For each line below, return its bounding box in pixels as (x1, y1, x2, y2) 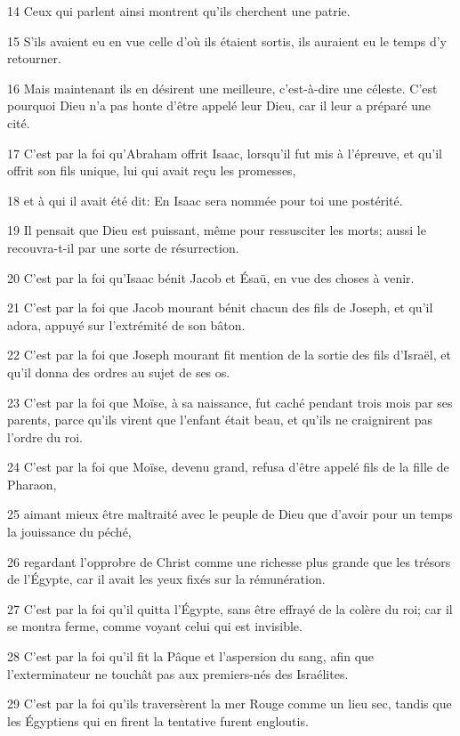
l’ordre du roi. (7, 427, 83, 446)
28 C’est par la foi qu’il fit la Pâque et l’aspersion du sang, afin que (7, 647, 375, 666)
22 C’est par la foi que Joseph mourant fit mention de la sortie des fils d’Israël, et (7, 345, 451, 364)
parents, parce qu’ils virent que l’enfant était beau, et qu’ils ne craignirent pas (7, 410, 433, 429)
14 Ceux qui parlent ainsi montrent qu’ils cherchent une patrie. (7, 2, 351, 20)
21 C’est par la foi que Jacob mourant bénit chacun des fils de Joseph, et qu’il (7, 298, 433, 317)
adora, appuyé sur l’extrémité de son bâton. (7, 315, 246, 334)
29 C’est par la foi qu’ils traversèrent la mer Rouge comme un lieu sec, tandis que (7, 694, 452, 713)
